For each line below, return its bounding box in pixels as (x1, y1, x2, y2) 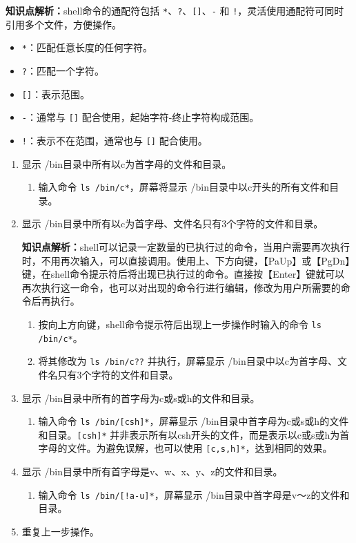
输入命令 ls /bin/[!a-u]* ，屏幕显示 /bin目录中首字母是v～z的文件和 (38, 487, 350, 502)
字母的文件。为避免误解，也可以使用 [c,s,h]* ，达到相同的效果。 (38, 441, 333, 455)
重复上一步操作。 (21, 524, 99, 538)
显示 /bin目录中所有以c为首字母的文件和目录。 (21, 156, 232, 171)
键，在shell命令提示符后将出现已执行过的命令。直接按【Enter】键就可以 (21, 267, 345, 281)
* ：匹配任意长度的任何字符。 (21, 40, 152, 55)
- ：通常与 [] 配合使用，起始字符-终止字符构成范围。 (21, 110, 259, 124)
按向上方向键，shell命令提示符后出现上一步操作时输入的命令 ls (38, 316, 322, 331)
